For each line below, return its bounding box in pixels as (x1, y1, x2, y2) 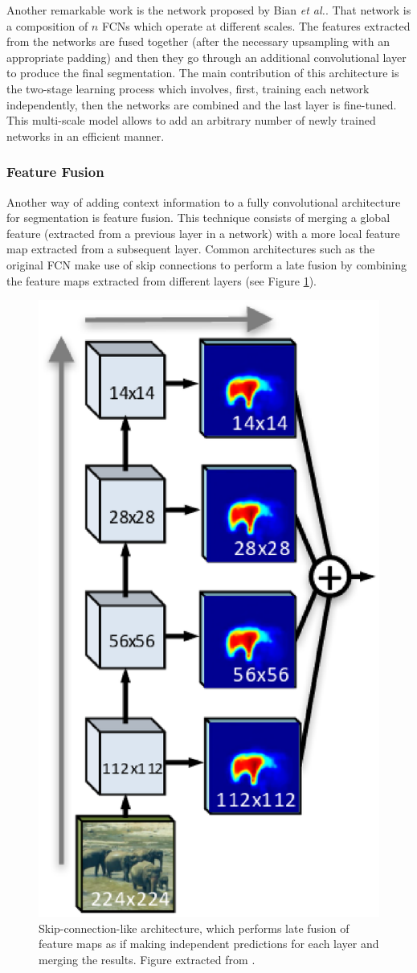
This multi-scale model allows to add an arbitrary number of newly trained (6, 112, 376, 129)
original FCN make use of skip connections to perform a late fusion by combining (6, 256, 407, 273)
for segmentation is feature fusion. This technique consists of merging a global (6, 209, 390, 226)
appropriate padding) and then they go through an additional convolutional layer (6, 48, 407, 65)
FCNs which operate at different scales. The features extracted (101, 17, 411, 34)
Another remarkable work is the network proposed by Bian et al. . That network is (6, 2, 411, 18)
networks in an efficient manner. (6, 127, 165, 144)
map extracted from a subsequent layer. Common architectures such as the (6, 240, 375, 257)
